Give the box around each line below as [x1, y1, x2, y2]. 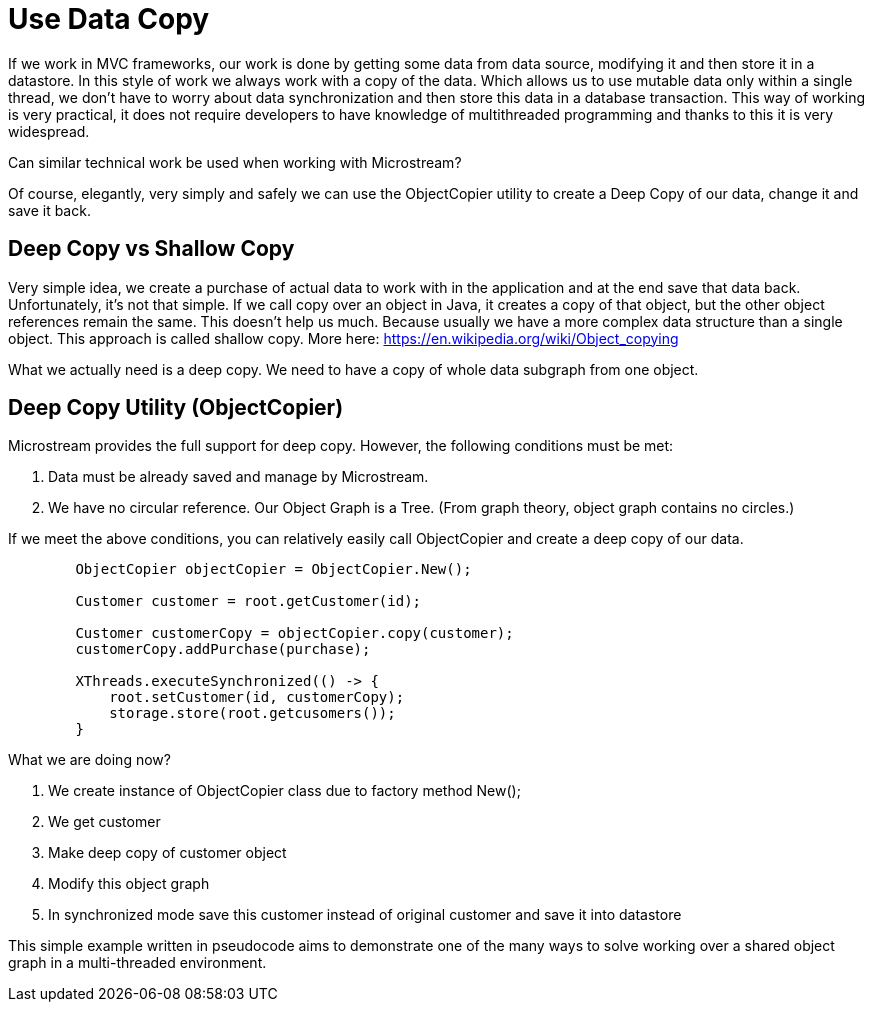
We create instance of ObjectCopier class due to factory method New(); [48, 782, 521, 800]
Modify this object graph [48, 875, 210, 893]
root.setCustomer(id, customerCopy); [109, 689, 405, 706]
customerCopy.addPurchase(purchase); [75, 641, 371, 658]
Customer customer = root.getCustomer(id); [75, 593, 422, 610]
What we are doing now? [8, 751, 171, 769]
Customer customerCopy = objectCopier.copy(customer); [75, 625, 514, 642]
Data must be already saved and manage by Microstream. [48, 468, 429, 486]
